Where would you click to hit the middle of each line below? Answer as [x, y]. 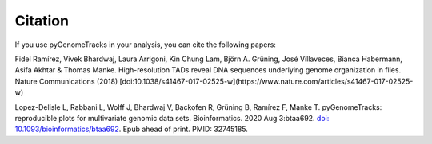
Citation [42, 21]
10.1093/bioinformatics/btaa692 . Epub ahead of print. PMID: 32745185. [131, 129]
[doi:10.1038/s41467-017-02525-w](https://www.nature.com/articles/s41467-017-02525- [266, 81]
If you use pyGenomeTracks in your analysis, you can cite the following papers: [145, 45]
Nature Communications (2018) [66, 81]
